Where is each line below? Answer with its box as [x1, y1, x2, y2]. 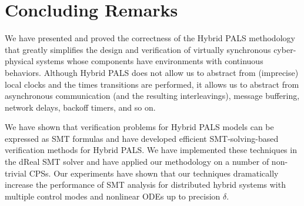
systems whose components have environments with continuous [36, 55, 263, 67]
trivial [5, 167, 27, 179]
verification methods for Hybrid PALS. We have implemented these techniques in [5, 144, 297, 156]
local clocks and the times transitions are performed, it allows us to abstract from [5, 78, 299, 90]
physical [5, 55, 34, 67]
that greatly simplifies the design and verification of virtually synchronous [5, 43, 271, 55]
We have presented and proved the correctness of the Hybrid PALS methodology [5, 32, 295, 44]
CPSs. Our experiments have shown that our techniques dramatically [29, 167, 279, 179]
